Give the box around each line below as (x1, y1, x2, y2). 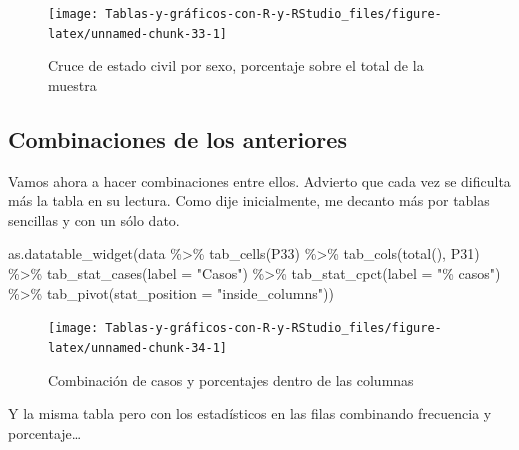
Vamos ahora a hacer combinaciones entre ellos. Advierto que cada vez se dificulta (8, 170, 511, 191)
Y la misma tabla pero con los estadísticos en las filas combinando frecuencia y (8, 403, 492, 424)
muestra (48, 74, 97, 95)
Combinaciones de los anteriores (8, 123, 347, 154)
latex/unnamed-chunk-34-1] (48, 340, 227, 355)
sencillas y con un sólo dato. (8, 209, 180, 230)
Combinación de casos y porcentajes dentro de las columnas (48, 369, 414, 390)
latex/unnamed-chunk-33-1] (48, 26, 227, 41)
